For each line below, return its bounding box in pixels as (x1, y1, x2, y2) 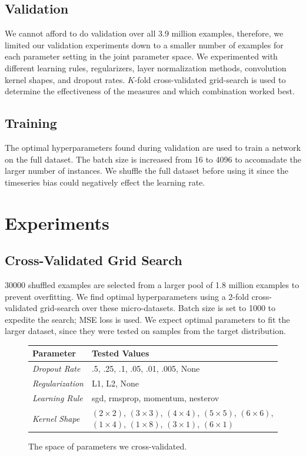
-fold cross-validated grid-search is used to (134, 73, 286, 85)
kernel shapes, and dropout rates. (5, 73, 125, 85)
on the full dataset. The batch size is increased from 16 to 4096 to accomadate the (5, 153, 301, 165)
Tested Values (91, 347, 149, 359)
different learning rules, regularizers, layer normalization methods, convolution (5, 61, 287, 74)
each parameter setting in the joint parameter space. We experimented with (5, 50, 278, 62)
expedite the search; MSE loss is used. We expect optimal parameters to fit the (5, 313, 290, 325)
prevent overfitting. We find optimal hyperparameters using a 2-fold (5, 290, 249, 302)
